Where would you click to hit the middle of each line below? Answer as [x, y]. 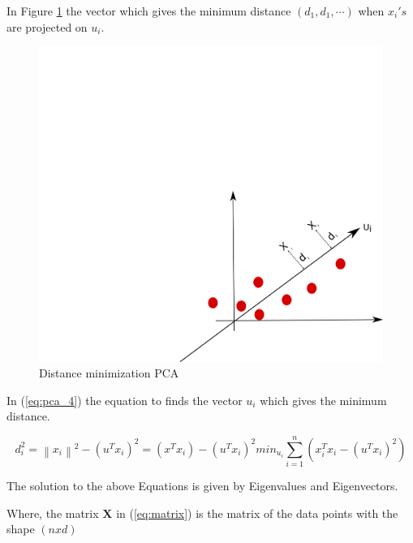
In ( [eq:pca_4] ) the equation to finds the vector [125, 400]
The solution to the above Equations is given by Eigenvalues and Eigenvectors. [202, 486]
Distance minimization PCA [109, 373]
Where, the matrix [53, 513]
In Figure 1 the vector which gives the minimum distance [149, 11]
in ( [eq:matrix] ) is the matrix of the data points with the [257, 513]
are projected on [47, 26]
